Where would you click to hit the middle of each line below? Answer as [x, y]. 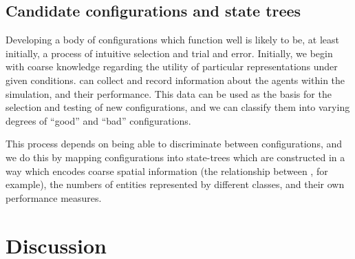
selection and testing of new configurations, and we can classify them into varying [178, 107]
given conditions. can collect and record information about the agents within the [175, 80]
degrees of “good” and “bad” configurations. [98, 120]
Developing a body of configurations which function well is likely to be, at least [173, 40]
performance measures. [54, 197]
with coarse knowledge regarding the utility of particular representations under [172, 66]
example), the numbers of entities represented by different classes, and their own [175, 184]
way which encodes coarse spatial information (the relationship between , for [167, 170]
